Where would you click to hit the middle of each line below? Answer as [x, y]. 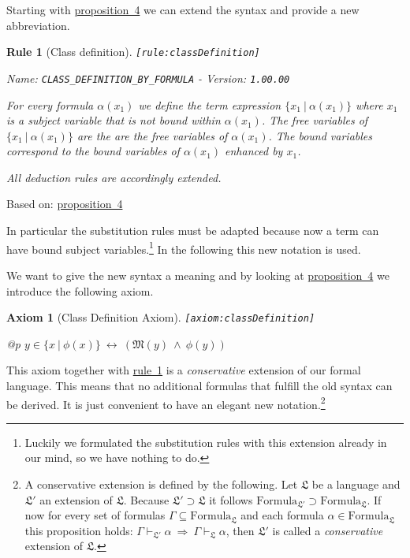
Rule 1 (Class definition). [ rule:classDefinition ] [133, 52]
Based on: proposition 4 [65, 204]
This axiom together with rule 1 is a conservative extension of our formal [184, 370]
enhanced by [254, 151]
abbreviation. [38, 25]
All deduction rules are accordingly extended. [114, 177]
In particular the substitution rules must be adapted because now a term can [193, 231]
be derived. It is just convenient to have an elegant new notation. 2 [166, 403]
